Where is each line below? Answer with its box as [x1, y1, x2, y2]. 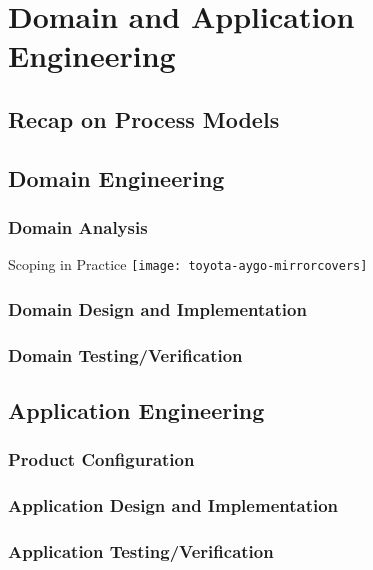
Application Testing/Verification [8, 539, 274, 564]
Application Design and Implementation [8, 493, 339, 518]
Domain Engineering [8, 162, 225, 193]
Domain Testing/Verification [8, 342, 243, 367]
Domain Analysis [8, 215, 148, 240]
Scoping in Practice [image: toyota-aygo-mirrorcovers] [8, 254, 368, 275]
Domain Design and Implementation [8, 296, 307, 321]
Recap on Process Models [8, 103, 280, 134]
